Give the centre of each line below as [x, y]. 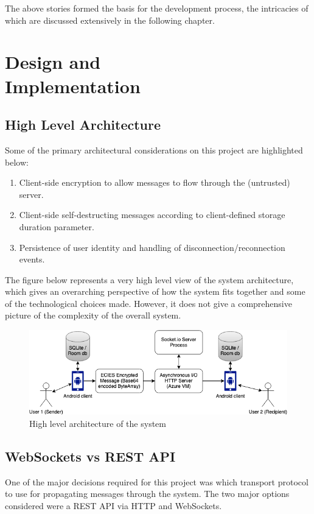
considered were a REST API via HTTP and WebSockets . [113, 506]
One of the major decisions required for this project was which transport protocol [157, 481]
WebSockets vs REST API [90, 456]
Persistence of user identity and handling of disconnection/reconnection [152, 247]
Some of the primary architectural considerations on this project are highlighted [154, 150]
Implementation [73, 86]
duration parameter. [57, 226]
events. [32, 259]
